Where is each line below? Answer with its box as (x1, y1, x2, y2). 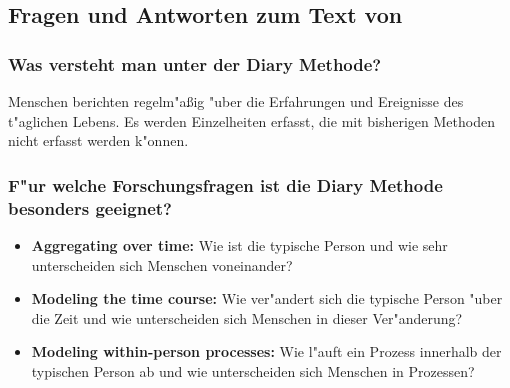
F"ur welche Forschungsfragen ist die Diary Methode (8, 172, 443, 197)
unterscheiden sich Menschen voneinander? (31, 254, 293, 275)
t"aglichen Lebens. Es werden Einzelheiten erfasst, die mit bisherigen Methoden (8, 110, 495, 131)
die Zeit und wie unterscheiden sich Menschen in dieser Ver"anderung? (31, 307, 463, 328)
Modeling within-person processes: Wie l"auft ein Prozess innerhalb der (31, 341, 502, 362)
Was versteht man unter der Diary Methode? (8, 51, 382, 76)
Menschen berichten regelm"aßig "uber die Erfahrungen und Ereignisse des (8, 91, 464, 111)
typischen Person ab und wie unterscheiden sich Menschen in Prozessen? (31, 360, 475, 381)
